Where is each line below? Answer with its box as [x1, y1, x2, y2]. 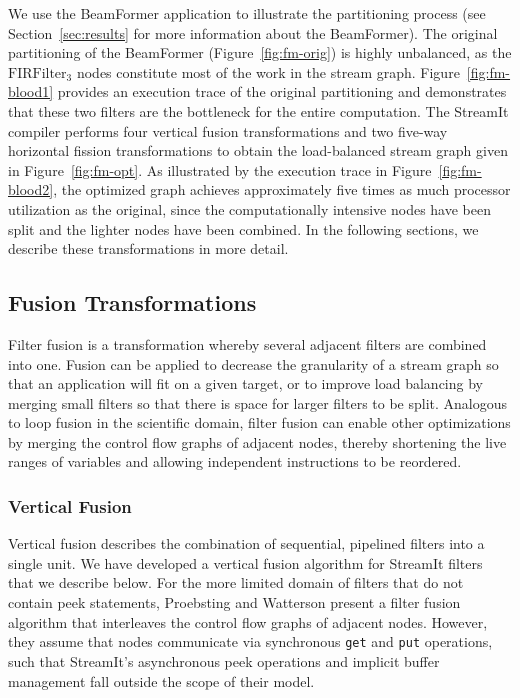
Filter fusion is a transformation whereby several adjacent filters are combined [8, 333, 487, 354]
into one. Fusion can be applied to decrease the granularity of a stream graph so [8, 353, 499, 374]
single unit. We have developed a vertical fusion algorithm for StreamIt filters [8, 552, 483, 573]
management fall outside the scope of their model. [8, 670, 315, 691]
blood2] [8, 179, 54, 200]
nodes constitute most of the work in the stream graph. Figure [76, 61, 460, 82]
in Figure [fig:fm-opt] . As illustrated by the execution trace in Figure [8, 159, 432, 180]
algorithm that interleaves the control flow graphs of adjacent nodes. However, [8, 611, 488, 632]
